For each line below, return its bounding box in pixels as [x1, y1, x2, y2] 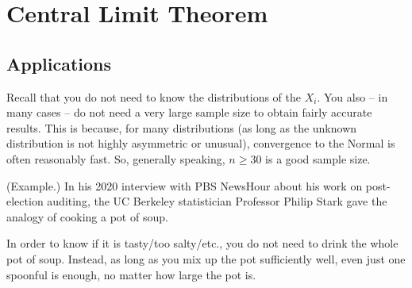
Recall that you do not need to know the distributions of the [6, 88, 302, 105]
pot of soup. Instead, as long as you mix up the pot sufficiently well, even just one [6, 250, 406, 267]
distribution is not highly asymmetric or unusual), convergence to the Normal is [6, 135, 395, 152]
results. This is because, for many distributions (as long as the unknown [6, 119, 357, 136]
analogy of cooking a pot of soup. [6, 208, 168, 225]
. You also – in [317, 88, 388, 105]
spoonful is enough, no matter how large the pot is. [6, 266, 256, 282]
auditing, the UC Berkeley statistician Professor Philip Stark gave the [47, 193, 387, 209]
